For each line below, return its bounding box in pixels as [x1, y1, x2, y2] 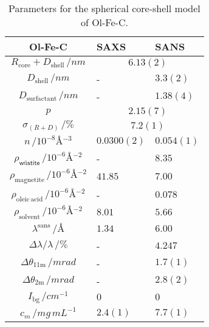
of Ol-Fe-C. [80, 15, 128, 29]
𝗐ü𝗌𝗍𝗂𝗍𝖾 [19, 159, 40, 166]
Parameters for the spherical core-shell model [9, 1, 200, 15]
